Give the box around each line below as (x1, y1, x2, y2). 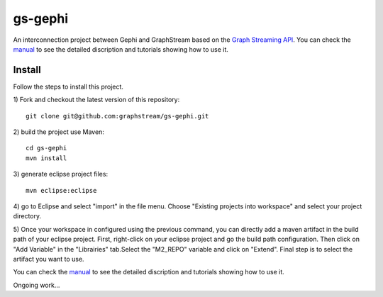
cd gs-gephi (26, 144, 67, 152)
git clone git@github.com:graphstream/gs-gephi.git (26, 112, 209, 120)
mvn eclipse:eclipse (26, 186, 97, 194)
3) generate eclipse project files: (13, 170, 109, 179)
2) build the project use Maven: (13, 128, 104, 136)
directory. (13, 212, 42, 220)
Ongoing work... (13, 281, 60, 289)
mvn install (26, 154, 67, 162)
